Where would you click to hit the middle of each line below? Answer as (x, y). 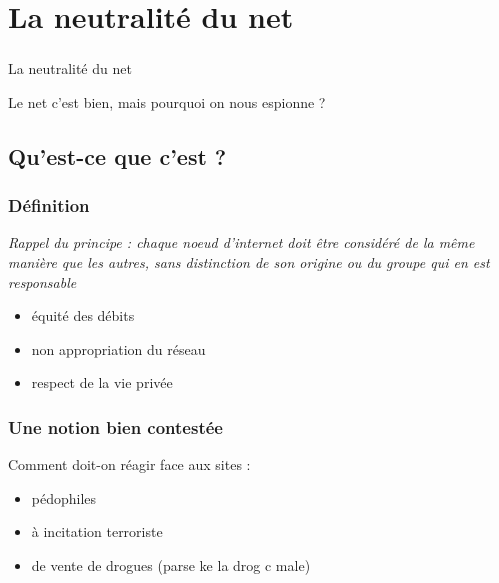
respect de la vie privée (102, 382)
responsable (42, 281)
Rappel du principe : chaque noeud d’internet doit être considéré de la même (241, 242)
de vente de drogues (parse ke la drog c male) (171, 565)
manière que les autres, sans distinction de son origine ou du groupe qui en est (249, 262)
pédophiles (64, 497)
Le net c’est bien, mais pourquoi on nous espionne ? (167, 101)
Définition (49, 205)
